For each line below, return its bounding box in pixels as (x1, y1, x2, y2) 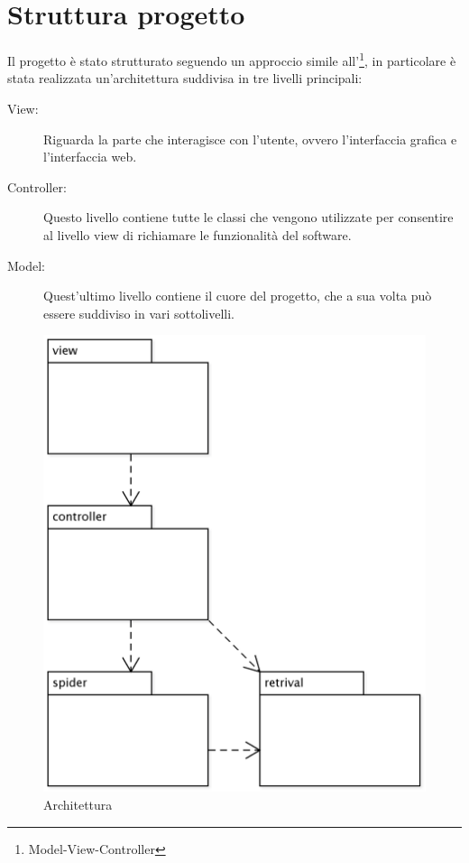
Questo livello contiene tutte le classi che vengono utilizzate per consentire (43, 208, 454, 227)
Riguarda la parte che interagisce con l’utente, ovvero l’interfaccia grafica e (43, 129, 457, 148)
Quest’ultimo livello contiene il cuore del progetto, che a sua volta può (43, 286, 432, 305)
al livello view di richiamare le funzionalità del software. (43, 225, 352, 244)
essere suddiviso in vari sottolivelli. (43, 303, 235, 322)
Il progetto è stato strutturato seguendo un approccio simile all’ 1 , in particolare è (7, 49, 456, 70)
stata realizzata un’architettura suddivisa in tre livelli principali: (7, 69, 363, 88)
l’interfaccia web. (43, 147, 137, 166)
